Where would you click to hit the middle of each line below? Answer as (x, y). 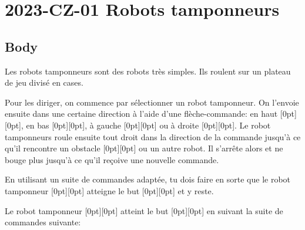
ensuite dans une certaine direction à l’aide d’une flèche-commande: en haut (141, 114)
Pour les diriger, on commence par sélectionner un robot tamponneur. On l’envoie (152, 102)
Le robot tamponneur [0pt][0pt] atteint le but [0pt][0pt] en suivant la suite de (144, 210)
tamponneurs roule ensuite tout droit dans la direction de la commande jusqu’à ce (153, 136)
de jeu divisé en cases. (44, 82)
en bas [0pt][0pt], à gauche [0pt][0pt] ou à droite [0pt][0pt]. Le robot (148, 125)
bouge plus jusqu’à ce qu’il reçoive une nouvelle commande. (112, 159)
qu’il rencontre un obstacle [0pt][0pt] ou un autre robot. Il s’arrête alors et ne (144, 148)
